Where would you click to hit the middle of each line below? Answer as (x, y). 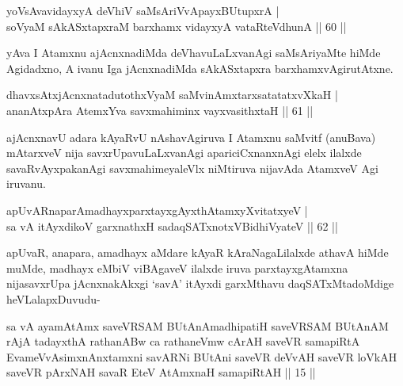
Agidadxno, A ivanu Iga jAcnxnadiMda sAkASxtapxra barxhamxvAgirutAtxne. (200, 68)
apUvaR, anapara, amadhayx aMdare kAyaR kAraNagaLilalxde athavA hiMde (198, 252)
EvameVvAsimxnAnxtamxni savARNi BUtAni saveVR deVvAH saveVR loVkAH (202, 356)
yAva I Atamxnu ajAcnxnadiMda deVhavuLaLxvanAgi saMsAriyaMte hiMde (194, 53)
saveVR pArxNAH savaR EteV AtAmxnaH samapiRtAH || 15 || (161, 372)
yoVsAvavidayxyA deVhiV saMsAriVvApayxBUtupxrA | (143, 10)
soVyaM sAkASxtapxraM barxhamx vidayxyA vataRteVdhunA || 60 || (177, 26)
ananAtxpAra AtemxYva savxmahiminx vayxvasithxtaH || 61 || (160, 110)
